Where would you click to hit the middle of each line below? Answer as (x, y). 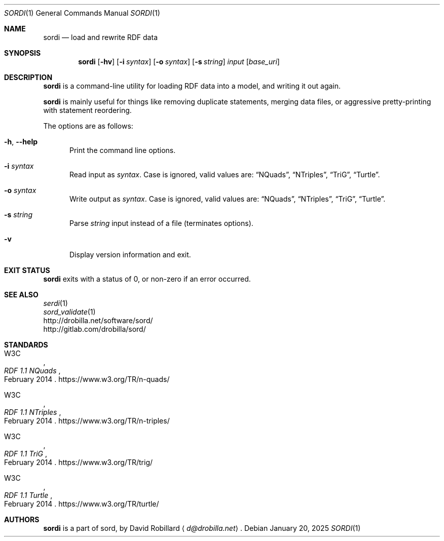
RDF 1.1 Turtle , (28, 495)
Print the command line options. (123, 150)
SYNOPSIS (23, 53)
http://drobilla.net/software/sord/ (98, 320)
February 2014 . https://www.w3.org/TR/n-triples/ (87, 421)
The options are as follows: (88, 126)
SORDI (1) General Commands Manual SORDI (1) (82, 13)
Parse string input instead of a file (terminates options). (161, 223)
